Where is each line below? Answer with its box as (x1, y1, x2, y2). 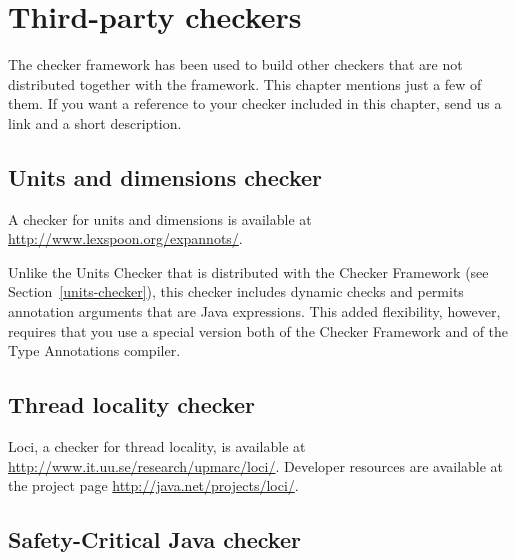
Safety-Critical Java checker (8, 524, 301, 555)
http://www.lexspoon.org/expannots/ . (8, 228, 243, 249)
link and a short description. (8, 112, 182, 133)
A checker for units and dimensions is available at (8, 208, 312, 229)
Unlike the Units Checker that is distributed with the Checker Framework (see (8, 261, 489, 282)
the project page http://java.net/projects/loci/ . (8, 475, 299, 496)
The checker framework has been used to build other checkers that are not (8, 54, 463, 75)
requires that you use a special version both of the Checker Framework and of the (8, 320, 509, 341)
